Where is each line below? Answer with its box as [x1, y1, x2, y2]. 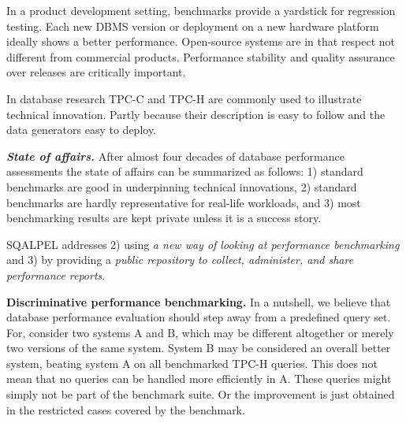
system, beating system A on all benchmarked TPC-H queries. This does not [6, 354, 378, 371]
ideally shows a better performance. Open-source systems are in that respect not [6, 33, 396, 50]
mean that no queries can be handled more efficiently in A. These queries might [6, 370, 392, 387]
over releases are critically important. [6, 64, 186, 80]
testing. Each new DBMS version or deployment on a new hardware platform [6, 17, 379, 34]
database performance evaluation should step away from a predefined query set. [6, 309, 391, 325]
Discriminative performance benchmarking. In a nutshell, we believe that [6, 293, 391, 310]
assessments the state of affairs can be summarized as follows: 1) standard [6, 163, 363, 180]
